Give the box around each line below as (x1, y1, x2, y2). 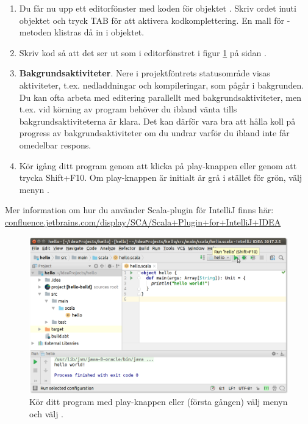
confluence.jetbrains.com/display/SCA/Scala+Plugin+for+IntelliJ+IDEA (5, 215, 281, 228)
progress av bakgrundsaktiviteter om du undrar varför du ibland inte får (19, 126, 290, 139)
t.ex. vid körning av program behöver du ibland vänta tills (19, 103, 237, 115)
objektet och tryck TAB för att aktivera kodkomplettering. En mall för (19, 13, 285, 26)
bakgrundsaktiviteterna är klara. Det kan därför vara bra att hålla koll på (19, 114, 296, 127)
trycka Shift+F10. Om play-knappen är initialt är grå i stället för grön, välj (19, 171, 303, 184)
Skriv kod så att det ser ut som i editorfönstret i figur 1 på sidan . (19, 46, 267, 59)
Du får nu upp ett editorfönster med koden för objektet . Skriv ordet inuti (19, 2, 296, 14)
